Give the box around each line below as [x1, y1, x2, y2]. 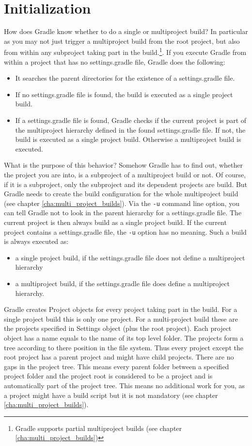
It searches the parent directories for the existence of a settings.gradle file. [15, 73, 235, 83]
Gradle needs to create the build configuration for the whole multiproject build [4, 189, 238, 199]
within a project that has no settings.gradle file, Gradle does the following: [4, 56, 225, 67]
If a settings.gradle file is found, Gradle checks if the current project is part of [15, 115, 247, 125]
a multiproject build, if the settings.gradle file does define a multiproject [15, 278, 230, 288]
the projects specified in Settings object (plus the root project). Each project [4, 323, 232, 333]
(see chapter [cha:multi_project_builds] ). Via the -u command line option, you [4, 198, 239, 208]
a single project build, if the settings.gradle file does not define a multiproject [15, 252, 245, 262]
